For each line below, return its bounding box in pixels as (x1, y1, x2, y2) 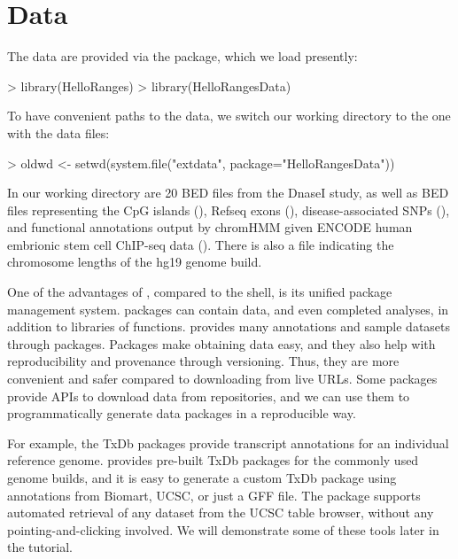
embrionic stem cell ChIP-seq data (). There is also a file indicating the (7, 235, 394, 253)
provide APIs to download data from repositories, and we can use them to (7, 386, 410, 405)
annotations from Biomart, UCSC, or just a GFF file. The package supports (7, 485, 421, 504)
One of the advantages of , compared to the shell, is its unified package (7, 283, 392, 301)
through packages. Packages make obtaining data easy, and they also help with (7, 334, 436, 353)
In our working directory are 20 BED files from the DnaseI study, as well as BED (7, 183, 449, 202)
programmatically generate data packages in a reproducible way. (7, 404, 356, 423)
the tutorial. (7, 538, 73, 556)
